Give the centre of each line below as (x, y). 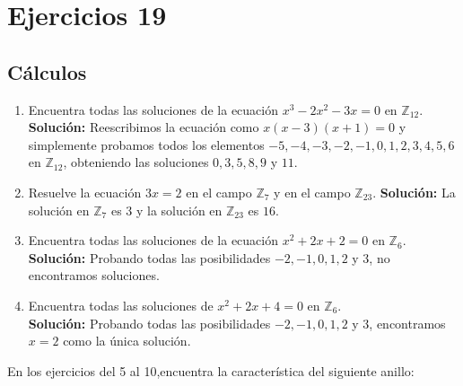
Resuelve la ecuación (85, 192)
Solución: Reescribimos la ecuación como (144, 127)
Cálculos (47, 71)
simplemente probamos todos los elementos (146, 144)
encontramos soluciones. (94, 275)
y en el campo (312, 192)
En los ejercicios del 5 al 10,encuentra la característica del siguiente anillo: (211, 370)
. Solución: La (414, 192)
